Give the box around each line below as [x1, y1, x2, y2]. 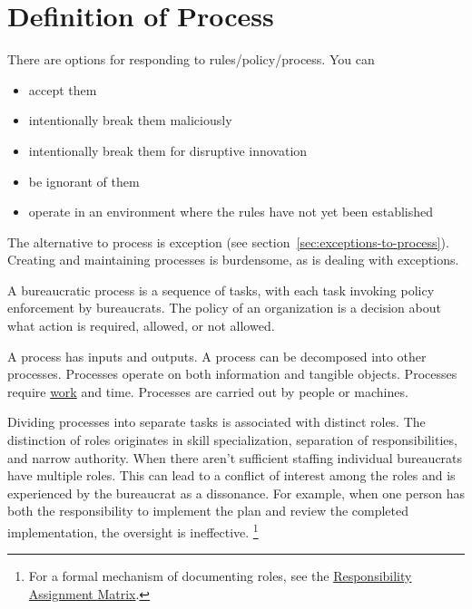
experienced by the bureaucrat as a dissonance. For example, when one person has [7, 483, 465, 502]
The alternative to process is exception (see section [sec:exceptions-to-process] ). [7, 232, 449, 251]
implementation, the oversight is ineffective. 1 [7, 520, 259, 541]
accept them [28, 80, 97, 99]
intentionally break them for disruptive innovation [28, 140, 308, 159]
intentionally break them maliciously [28, 111, 232, 130]
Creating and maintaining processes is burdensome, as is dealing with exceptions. [7, 250, 459, 269]
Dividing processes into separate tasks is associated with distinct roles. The [7, 412, 426, 431]
